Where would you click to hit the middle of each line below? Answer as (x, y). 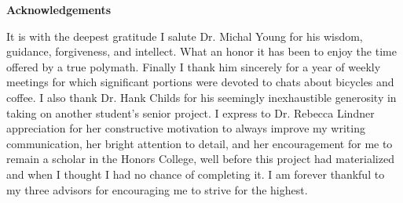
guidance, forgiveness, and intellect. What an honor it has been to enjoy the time (201, 51)
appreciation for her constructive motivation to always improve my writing (186, 128)
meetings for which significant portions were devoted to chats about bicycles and (200, 82)
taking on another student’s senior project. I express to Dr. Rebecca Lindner (191, 112)
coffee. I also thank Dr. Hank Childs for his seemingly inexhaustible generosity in (201, 97)
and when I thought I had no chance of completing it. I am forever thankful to (196, 174)
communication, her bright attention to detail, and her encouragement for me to (200, 143)
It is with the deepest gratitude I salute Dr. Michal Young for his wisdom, (185, 36)
